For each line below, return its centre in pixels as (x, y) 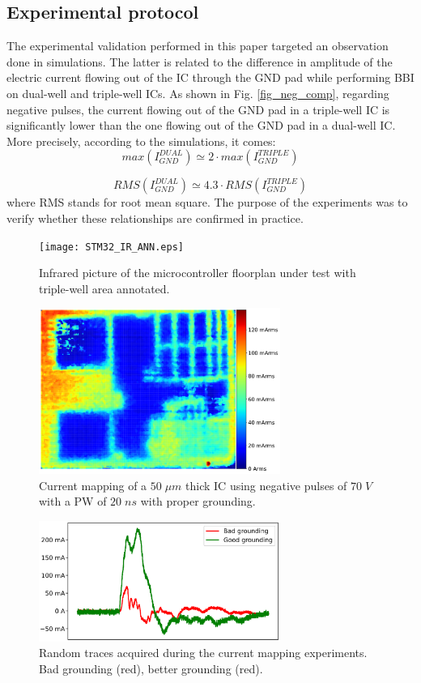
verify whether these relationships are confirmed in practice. (155, 218)
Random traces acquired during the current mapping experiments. (203, 653)
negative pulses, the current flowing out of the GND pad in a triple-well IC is (198, 109)
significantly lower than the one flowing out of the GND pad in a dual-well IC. (201, 125)
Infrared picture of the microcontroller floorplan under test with (198, 273)
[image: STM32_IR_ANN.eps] (111, 247)
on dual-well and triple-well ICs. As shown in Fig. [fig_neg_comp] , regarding (198, 93)
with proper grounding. (198, 501)
